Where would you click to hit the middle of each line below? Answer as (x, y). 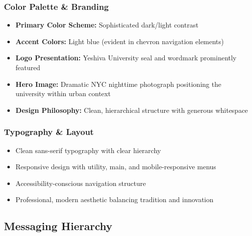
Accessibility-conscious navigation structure (81, 183)
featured (28, 67)
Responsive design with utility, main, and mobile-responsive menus (116, 167)
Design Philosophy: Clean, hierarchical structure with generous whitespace (132, 110)
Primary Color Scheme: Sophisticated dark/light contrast (107, 25)
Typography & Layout (49, 132)
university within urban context (63, 93)
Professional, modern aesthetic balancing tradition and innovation (114, 199)
